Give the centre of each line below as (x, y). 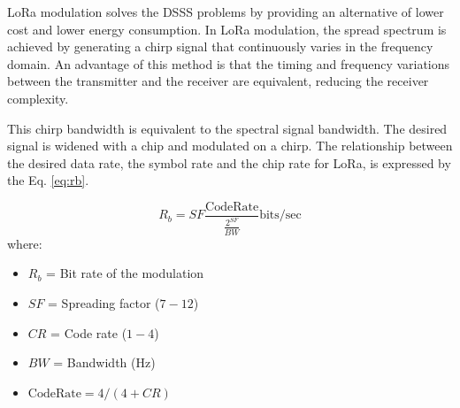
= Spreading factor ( (104, 302)
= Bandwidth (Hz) (104, 362)
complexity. (38, 98)
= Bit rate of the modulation (125, 273)
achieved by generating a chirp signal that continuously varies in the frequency (220, 46)
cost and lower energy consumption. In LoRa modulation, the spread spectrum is (227, 29)
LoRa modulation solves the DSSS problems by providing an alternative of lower (226, 12)
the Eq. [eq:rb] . (48, 180)
